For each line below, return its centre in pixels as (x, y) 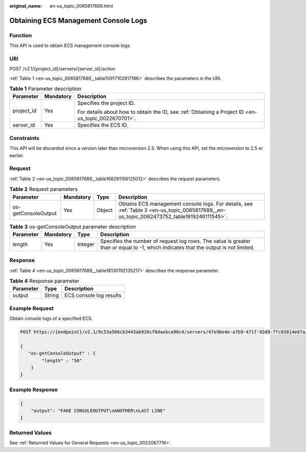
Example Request (31, 308)
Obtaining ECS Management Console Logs (78, 20)
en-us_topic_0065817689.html (81, 6)
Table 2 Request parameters (44, 189)
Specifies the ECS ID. (103, 125)
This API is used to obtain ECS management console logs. (70, 45)
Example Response (34, 389)
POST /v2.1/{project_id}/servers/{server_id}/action (62, 69)
